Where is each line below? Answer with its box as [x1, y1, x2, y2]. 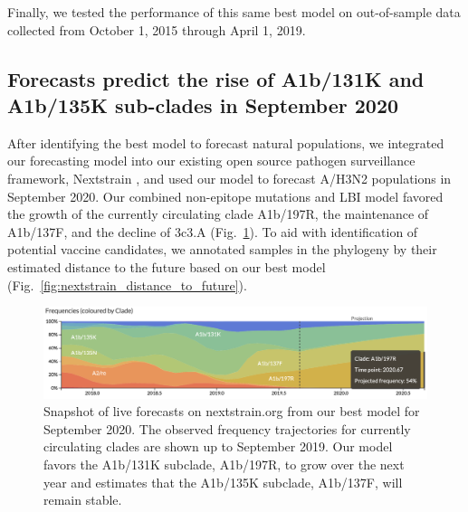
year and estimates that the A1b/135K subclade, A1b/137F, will [43, 472, 403, 491]
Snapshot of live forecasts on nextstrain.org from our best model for [43, 402, 420, 421]
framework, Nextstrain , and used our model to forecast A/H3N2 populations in [7, 168, 452, 187]
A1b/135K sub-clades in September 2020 [7, 90, 399, 119]
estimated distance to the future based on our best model [7, 257, 326, 276]
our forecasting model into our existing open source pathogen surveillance [7, 151, 415, 170]
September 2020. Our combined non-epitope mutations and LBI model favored [7, 186, 444, 205]
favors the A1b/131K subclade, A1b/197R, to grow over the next [43, 454, 405, 473]
